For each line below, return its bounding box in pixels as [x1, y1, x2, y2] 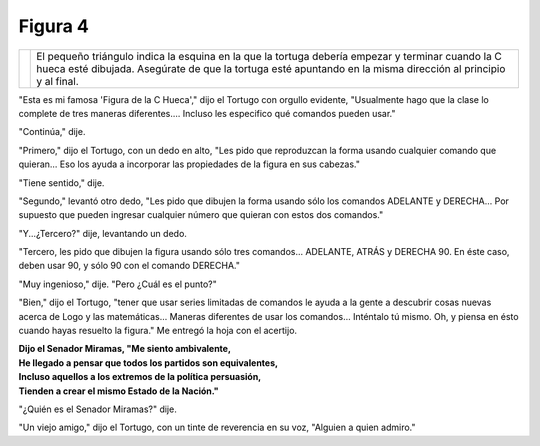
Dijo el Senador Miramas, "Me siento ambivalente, [18, 343, 232, 355]
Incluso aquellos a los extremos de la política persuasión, [18, 371, 262, 383]
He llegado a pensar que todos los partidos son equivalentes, [18, 356, 279, 369]
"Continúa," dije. [18, 126, 86, 138]
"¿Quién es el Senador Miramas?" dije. [18, 403, 177, 415]
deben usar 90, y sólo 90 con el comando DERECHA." [18, 260, 240, 272]
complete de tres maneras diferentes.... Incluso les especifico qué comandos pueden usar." [18, 107, 396, 119]
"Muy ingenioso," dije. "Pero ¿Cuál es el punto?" [18, 278, 217, 290]
